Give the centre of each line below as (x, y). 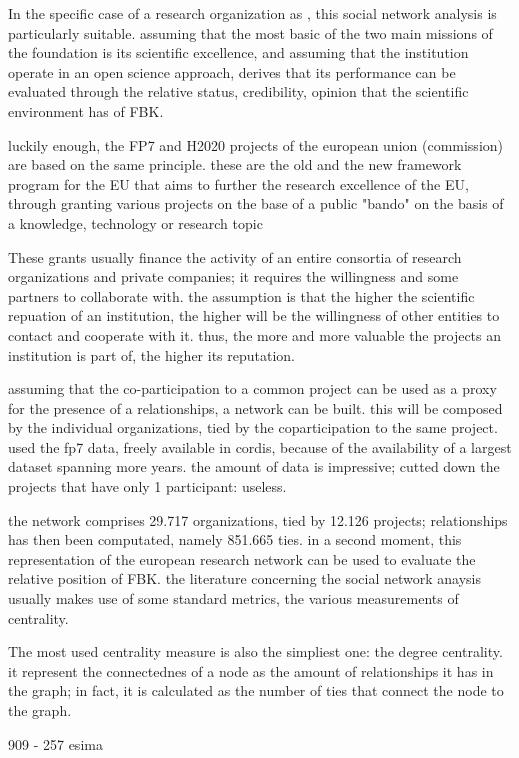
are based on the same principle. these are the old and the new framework (235, 164)
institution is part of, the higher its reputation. (152, 354)
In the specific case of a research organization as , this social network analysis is (252, 13)
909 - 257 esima (55, 743)
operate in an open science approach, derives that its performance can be (232, 71)
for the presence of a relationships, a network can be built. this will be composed (255, 407)
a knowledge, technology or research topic (135, 222)
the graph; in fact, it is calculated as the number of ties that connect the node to (256, 690)
